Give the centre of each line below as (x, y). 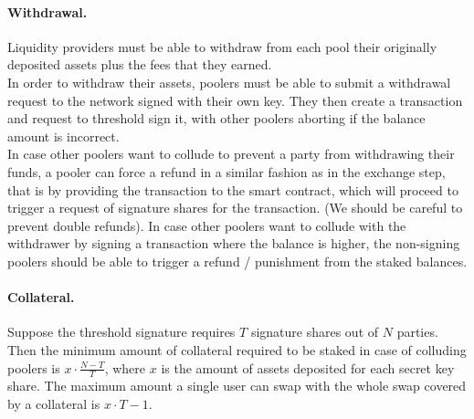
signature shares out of (315, 332)
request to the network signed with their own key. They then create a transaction (235, 100)
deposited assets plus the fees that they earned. (140, 64)
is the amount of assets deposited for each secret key (308, 367)
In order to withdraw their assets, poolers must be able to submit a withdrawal (229, 82)
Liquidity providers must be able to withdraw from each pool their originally (222, 46)
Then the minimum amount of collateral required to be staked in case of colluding (237, 349)
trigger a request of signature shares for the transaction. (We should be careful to (235, 208)
